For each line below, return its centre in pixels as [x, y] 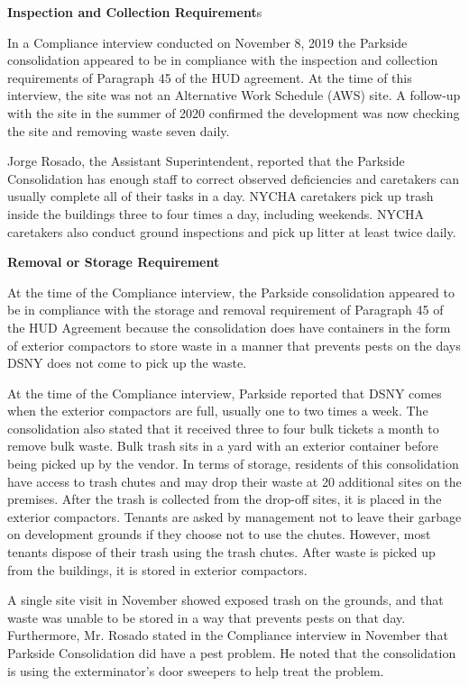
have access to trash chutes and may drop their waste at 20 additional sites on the [234, 481]
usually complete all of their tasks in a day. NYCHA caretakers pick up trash [221, 196]
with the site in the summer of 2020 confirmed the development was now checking [234, 112]
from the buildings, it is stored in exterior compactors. [157, 569]
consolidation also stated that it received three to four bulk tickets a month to [223, 428]
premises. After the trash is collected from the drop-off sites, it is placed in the [225, 499]
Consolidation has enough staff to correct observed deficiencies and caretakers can [234, 178]
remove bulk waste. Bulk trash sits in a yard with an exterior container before [223, 446]
